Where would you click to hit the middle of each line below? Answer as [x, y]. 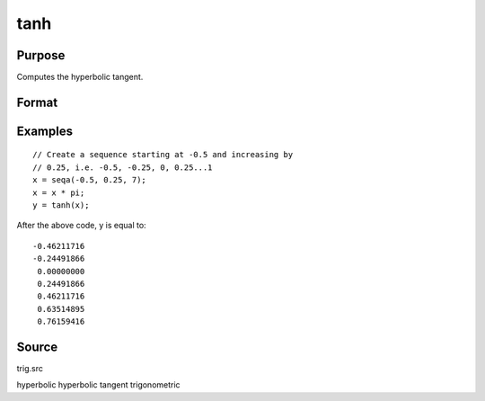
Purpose [41, 55]
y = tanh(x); [61, 205]
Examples [45, 131]
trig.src [30, 369]
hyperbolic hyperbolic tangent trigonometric [98, 385]
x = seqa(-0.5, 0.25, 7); [90, 180]
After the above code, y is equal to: [82, 226]
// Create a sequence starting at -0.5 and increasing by [163, 155]
